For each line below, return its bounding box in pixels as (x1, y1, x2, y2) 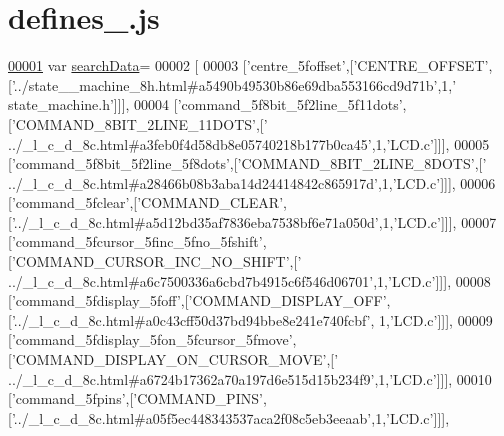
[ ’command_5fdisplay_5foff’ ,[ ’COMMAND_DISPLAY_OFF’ (8, 290, 387, 311)
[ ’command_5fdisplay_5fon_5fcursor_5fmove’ (8, 329, 293, 350)
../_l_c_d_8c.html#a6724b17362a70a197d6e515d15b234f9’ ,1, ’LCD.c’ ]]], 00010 (8, 368, 492, 389)
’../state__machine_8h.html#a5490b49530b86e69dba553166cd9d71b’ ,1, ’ (11, 74, 457, 95)
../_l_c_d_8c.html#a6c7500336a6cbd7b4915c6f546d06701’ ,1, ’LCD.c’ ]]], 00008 (8, 270, 491, 291)
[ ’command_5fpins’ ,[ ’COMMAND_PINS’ (8, 388, 263, 409)
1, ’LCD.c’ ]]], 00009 (379, 309, 493, 330)
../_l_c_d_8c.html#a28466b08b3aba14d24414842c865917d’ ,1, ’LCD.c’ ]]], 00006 (8, 172, 496, 193)
